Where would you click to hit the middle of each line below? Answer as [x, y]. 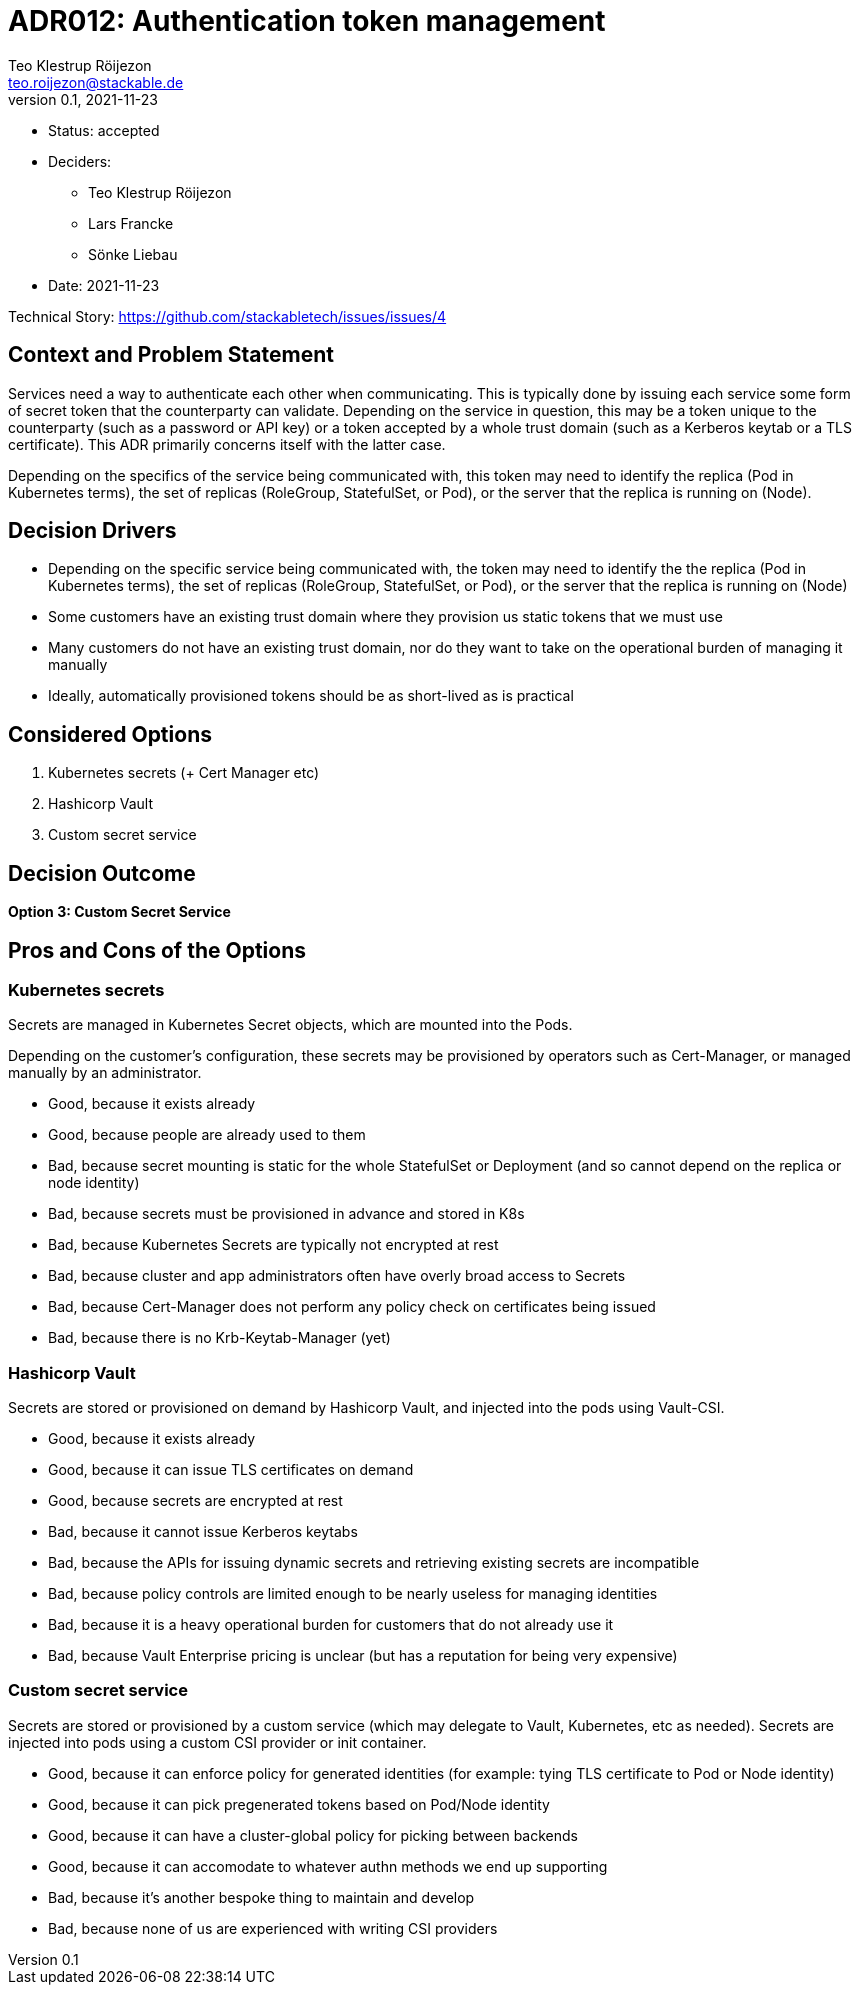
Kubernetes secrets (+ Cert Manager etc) [184, 773]
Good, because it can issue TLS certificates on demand [231, 1470]
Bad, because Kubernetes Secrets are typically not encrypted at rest [273, 1245]
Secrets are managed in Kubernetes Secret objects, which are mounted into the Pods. [290, 1025]
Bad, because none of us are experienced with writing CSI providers [273, 1928]
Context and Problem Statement [171, 355]
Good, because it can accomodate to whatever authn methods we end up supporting [328, 1866]
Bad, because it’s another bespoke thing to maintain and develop [261, 1897]
